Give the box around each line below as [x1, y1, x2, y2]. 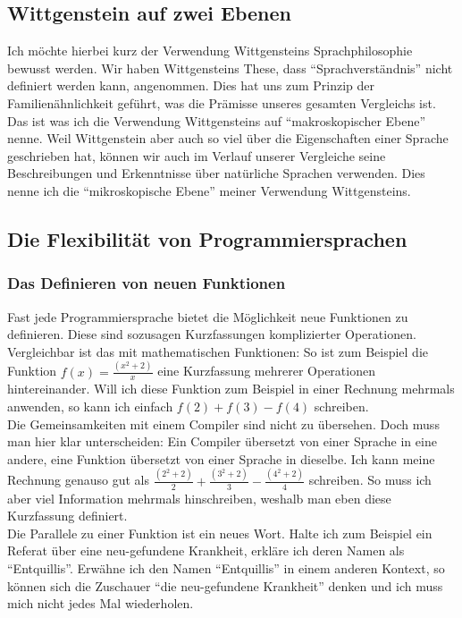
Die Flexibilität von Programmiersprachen [7, 224, 407, 252]
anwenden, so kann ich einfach [7, 397, 173, 416]
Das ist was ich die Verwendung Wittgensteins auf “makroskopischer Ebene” [7, 111, 426, 130]
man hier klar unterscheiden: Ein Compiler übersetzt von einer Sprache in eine [7, 432, 437, 451]
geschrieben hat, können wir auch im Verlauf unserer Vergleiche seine [7, 146, 386, 165]
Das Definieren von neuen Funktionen [7, 272, 286, 294]
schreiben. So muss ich [308, 470, 432, 489]
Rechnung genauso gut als [7, 470, 150, 489]
